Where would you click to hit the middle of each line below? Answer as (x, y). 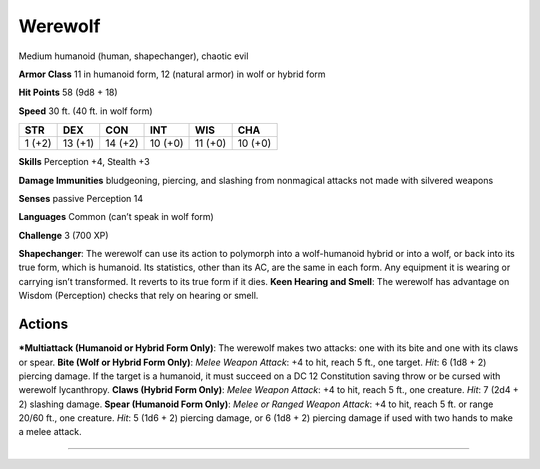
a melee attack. (50, 432)
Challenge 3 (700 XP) (63, 235)
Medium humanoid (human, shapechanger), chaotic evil (133, 56)
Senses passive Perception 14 (81, 198)
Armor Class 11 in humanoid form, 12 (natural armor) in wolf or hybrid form (172, 74)
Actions (43, 324)
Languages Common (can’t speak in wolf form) (116, 217)
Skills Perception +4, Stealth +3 (84, 162)
